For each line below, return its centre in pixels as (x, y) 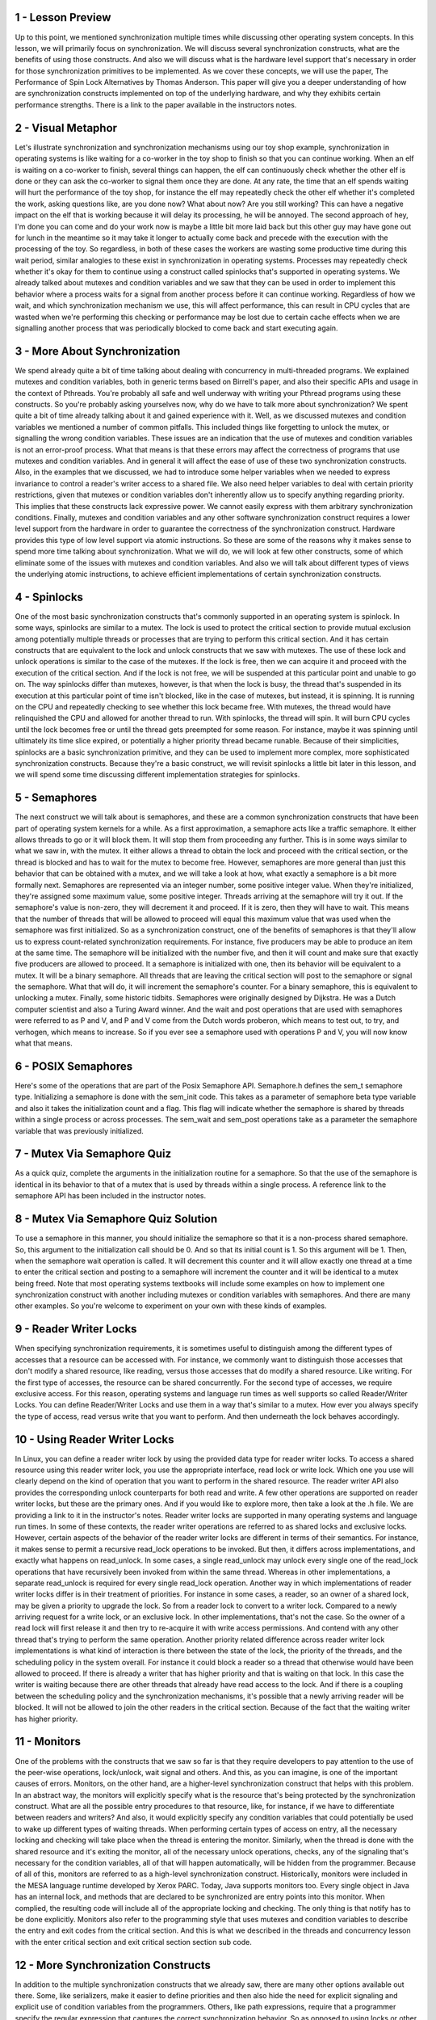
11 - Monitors (48, 1742)
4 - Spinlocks (49, 597)
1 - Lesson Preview (63, 17)
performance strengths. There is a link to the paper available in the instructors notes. (156, 104)
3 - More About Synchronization (98, 351)
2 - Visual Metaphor (66, 128)
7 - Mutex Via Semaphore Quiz (93, 1154)
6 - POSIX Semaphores (74, 1066)
